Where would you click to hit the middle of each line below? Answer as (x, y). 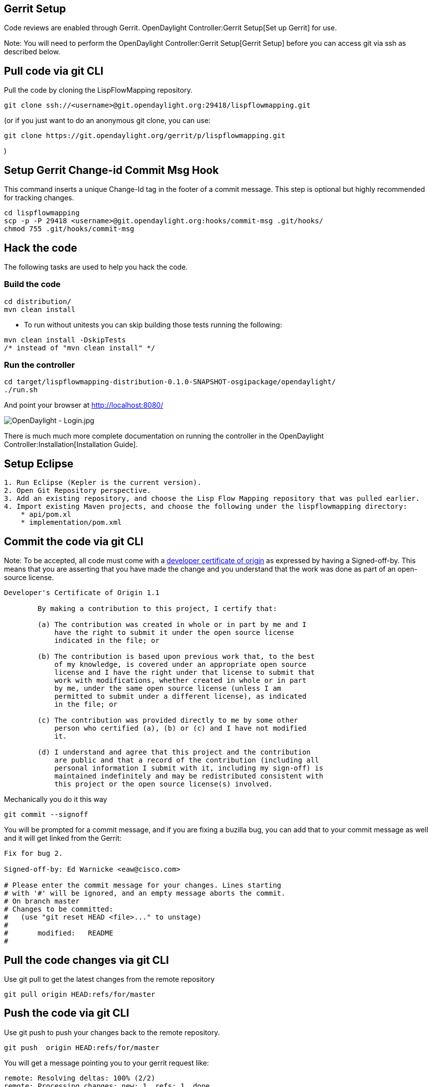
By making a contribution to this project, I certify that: (157, 609)
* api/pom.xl (46, 515)
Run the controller (40, 365)
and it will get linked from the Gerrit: (63, 838)
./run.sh (21, 390)
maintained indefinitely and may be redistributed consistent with (189, 776)
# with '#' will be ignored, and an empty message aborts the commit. (145, 893)
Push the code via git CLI (67, 1013)
